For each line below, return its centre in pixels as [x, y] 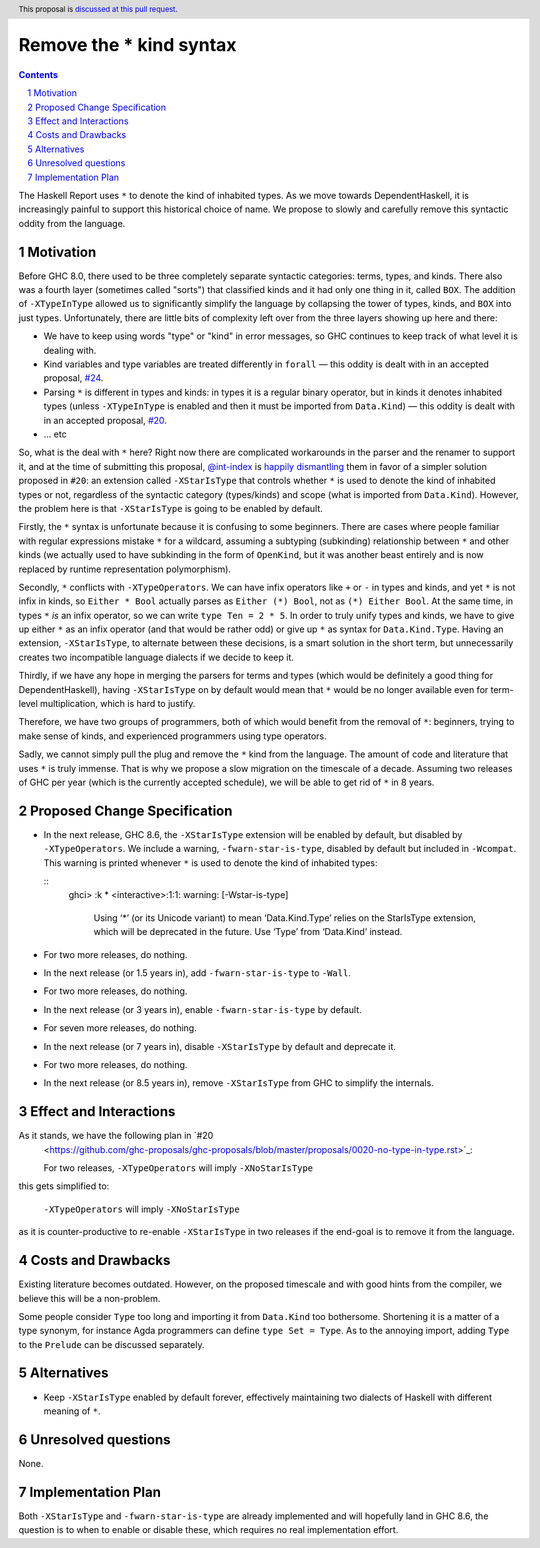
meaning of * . [72, 1411]
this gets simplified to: [64, 1186]
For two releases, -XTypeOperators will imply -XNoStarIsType [178, 1168]
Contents [38, 74]
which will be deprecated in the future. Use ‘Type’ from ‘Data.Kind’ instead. [248, 932]
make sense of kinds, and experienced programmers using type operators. [172, 736]
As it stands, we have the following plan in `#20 [116, 1136]
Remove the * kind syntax [127, 45]
